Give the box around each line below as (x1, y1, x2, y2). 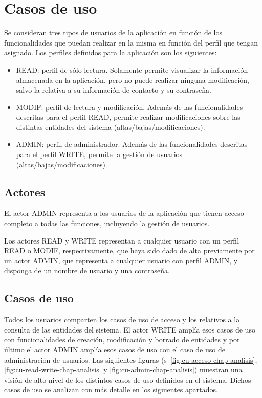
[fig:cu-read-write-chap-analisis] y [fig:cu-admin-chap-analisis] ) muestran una (4, 364, 243, 375)
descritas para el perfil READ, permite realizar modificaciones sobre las (16, 112, 241, 122)
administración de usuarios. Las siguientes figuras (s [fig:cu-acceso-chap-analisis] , (4, 354, 257, 365)
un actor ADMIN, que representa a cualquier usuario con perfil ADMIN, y (4, 255, 238, 266)
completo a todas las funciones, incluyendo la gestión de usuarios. (4, 218, 210, 229)
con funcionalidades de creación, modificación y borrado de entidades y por (4, 334, 240, 345)
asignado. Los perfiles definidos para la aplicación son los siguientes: (4, 47, 217, 58)
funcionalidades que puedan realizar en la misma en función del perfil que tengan (4, 37, 258, 48)
